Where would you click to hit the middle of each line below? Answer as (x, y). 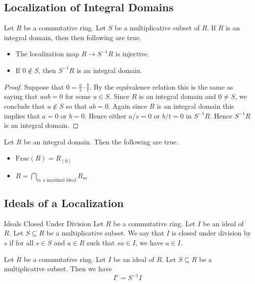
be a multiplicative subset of (157, 28)
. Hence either (105, 115)
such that (101, 243)
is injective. (132, 54)
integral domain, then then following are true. (73, 37)
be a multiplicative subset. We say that (105, 233)
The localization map (47, 54)
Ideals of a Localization (64, 203)
